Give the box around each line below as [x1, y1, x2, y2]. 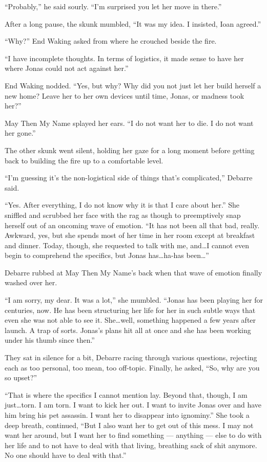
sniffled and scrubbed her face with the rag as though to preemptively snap [5, 209, 241, 220]
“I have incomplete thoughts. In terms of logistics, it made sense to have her [5, 52, 244, 63]
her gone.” [5, 127, 36, 138]
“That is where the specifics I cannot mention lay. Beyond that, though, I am [5, 389, 248, 400]
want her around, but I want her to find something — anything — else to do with [5, 430, 262, 440]
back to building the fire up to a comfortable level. [5, 155, 163, 165]
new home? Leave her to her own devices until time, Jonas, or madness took [5, 90, 244, 101]
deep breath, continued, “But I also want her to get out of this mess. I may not [5, 419, 254, 430]
